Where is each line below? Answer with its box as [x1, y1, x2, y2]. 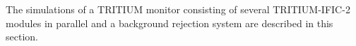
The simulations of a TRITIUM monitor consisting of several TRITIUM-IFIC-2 [6, 2, 350, 16]
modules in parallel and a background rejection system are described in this [6, 15, 333, 30]
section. [6, 29, 38, 44]
